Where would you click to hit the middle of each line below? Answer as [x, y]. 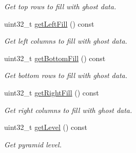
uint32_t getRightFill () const [52, 92]
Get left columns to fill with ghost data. [66, 41]
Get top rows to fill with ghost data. [60, 6]
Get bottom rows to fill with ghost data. [66, 75]
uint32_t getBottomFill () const [55, 58]
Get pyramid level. [33, 144]
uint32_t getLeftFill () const [49, 23]
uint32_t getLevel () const [46, 127]
